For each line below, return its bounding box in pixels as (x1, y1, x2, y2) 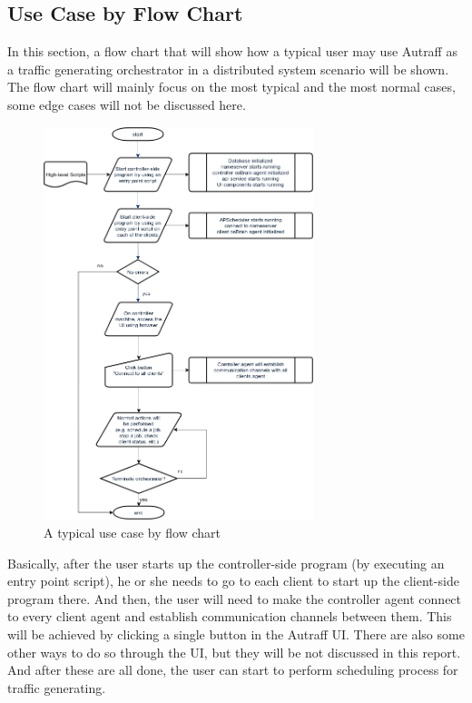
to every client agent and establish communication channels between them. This (7, 607, 452, 626)
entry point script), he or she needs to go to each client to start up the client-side (7, 571, 459, 590)
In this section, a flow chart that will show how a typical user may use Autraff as (7, 42, 457, 61)
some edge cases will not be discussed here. (7, 94, 246, 114)
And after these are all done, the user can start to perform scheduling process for (7, 660, 458, 679)
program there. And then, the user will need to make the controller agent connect (7, 589, 462, 608)
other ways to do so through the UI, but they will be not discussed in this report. (7, 642, 461, 661)
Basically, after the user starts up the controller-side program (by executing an (7, 553, 445, 572)
